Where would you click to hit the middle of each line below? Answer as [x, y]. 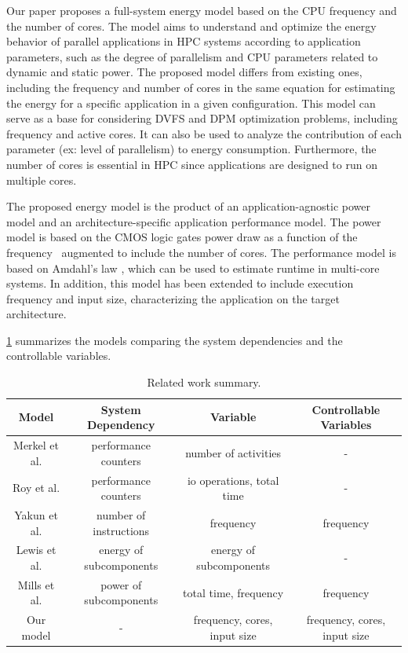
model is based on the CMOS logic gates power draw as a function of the [182, 237]
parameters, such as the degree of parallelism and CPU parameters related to [192, 56]
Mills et [36, 584]
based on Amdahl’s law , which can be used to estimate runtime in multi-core [193, 268]
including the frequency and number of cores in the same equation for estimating [201, 87]
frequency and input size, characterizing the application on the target [173, 298]
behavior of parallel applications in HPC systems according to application [184, 41]
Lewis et [36, 550]
